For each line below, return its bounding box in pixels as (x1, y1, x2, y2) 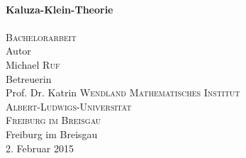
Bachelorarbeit (6, 29, 77, 44)
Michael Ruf (6, 57, 60, 72)
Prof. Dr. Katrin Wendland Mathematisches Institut (6, 85, 240, 100)
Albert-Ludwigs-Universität (6, 98, 132, 113)
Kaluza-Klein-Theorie (6, 1, 113, 16)
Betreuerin (6, 71, 52, 86)
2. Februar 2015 (6, 140, 74, 155)
